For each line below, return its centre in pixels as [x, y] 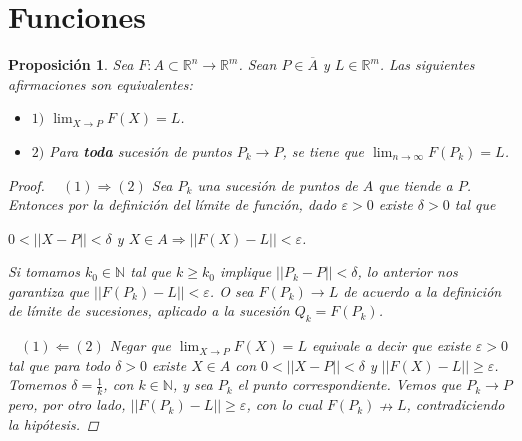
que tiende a [415, 184]
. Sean [257, 64]
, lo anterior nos [407, 271]
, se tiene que [323, 150]
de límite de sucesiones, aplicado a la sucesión [149, 310]
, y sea [192, 384]
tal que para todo [59, 364]
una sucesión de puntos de [277, 184]
